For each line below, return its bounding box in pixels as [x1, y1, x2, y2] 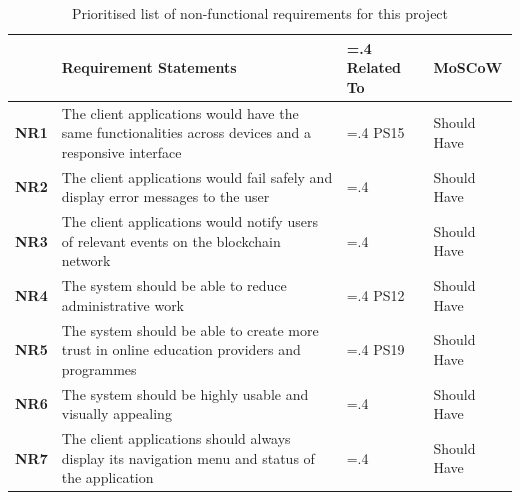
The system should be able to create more [61, 319, 319, 340]
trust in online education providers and [61, 339, 301, 360]
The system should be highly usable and [61, 383, 309, 404]
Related [346, 57, 402, 78]
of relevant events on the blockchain [61, 230, 281, 251]
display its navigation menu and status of [61, 447, 315, 468]
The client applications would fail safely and [61, 166, 333, 187]
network [61, 250, 111, 271]
